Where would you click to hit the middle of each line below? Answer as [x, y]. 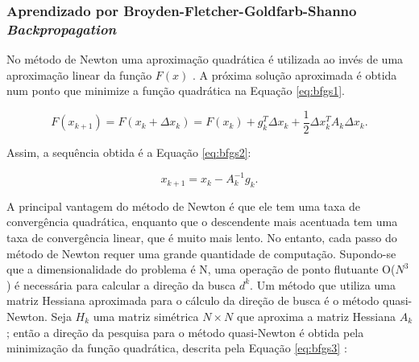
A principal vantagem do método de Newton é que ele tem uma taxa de [184, 206]
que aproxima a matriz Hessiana [316, 317]
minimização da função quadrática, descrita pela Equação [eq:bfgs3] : [177, 348]
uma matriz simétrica [146, 317]
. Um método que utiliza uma [323, 284]
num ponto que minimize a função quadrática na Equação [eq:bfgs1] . [176, 90]
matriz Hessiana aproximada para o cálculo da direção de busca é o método [193, 300]
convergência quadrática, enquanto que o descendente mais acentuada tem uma [202, 222]
